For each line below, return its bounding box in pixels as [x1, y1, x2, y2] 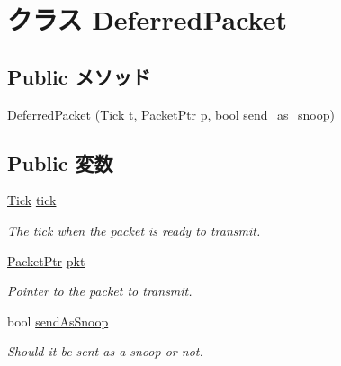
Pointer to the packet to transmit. [7, 281, 193, 300]
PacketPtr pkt [7, 251, 85, 270]
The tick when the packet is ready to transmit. [7, 220, 261, 239]
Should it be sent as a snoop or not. [7, 342, 203, 361]
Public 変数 [7, 148, 113, 176]
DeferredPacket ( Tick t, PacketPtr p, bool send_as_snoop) [7, 104, 335, 123]
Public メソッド [7, 62, 151, 90]
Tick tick [7, 191, 57, 210]
